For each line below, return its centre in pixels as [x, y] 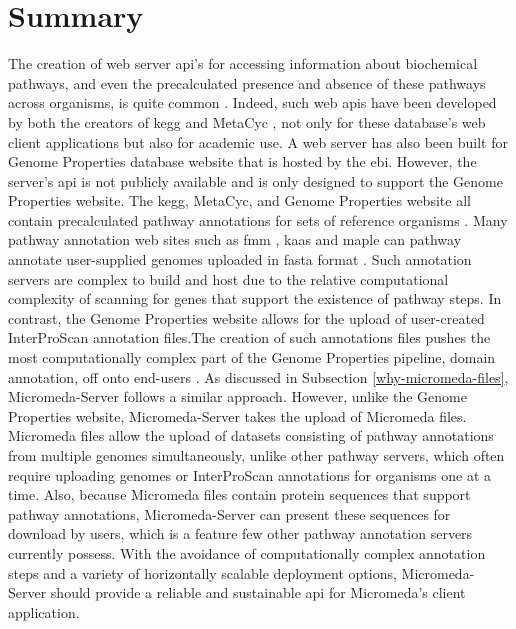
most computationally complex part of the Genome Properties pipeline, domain [252, 357]
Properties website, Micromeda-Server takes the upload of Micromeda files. [237, 415]
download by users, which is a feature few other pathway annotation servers [240, 533]
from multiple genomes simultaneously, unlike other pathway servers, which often [256, 455]
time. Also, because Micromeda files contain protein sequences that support [239, 494]
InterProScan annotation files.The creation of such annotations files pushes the [249, 337]
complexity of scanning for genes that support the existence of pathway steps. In [255, 298]
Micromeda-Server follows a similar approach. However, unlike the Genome [237, 396]
